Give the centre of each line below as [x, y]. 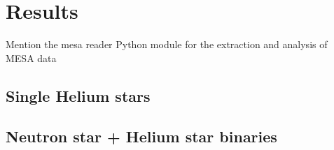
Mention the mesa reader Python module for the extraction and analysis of [167, 44]
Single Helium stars [78, 95]
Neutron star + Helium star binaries [141, 136]
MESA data [31, 58]
